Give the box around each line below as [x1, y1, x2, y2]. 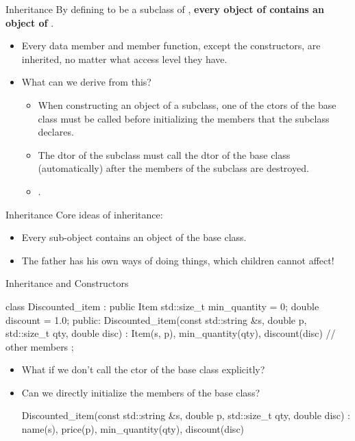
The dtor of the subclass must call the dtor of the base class [38, 147, 291, 162]
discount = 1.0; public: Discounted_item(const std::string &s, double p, [5, 312, 307, 327]
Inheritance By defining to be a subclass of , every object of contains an [5, 2, 324, 16]
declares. [38, 125, 74, 139]
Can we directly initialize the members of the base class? [21, 385, 260, 399]
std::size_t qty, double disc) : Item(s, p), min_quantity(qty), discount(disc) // [5, 326, 336, 340]
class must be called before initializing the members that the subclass [38, 111, 330, 125]
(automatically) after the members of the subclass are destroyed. [38, 161, 309, 175]
